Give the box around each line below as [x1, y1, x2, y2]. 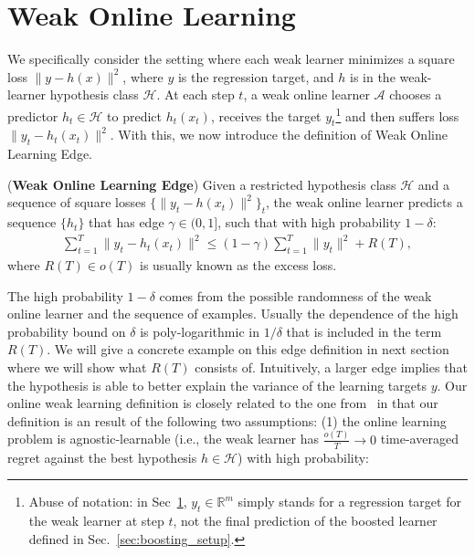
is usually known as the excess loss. [139, 256, 337, 275]
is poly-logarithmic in [140, 321, 259, 340]
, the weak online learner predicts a [266, 193, 463, 212]
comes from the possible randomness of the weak [159, 286, 432, 305]
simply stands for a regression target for [237, 492, 461, 511]
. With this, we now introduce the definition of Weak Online [110, 125, 448, 144]
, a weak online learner [243, 85, 370, 104]
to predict [107, 106, 163, 125]
